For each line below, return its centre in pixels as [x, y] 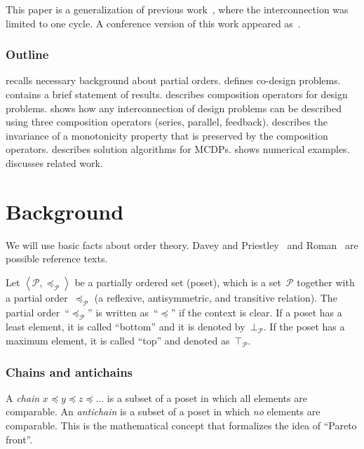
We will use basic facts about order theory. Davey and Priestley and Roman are [182, 244]
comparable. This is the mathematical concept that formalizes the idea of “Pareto [181, 425]
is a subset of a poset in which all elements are [207, 397]
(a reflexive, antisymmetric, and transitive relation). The [216, 297]
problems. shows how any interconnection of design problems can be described [174, 108]
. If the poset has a [304, 327]
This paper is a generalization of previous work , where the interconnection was [177, 9]
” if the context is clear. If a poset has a [256, 312]
